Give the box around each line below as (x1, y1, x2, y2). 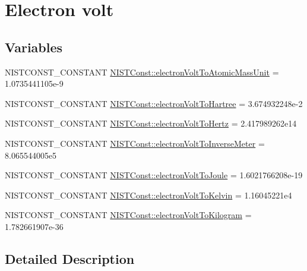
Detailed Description (5, 249, 135, 267)
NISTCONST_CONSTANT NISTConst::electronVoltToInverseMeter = (5, 137, 265, 149)
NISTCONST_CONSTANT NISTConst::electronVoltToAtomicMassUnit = (5, 65, 279, 78)
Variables (5, 37, 63, 56)
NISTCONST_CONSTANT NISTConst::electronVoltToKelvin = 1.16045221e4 (5, 188, 292, 201)
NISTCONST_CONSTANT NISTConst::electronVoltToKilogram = (5, 209, 252, 221)
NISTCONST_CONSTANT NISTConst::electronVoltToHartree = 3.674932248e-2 (5, 97, 303, 109)
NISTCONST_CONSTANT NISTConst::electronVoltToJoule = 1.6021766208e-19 (5, 169, 303, 181)
